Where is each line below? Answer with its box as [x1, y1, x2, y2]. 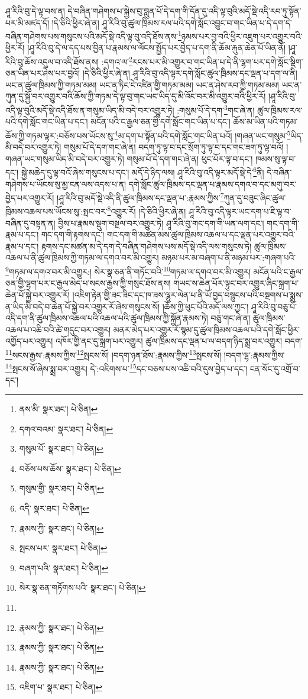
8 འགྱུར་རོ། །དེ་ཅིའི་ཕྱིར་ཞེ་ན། [107, 203, 186, 218]
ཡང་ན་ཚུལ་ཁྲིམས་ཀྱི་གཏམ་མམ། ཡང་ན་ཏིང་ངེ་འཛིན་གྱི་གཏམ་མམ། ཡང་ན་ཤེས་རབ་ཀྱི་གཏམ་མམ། [5, 78, 279, 90]
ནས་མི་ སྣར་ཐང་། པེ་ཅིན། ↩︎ [19, 402, 98, 415]
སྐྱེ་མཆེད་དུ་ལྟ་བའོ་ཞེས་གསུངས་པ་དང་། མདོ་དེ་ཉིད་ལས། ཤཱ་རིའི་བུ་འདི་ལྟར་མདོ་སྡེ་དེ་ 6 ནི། [21, 164, 264, 178]
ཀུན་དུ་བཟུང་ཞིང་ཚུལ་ [223, 191, 286, 203]
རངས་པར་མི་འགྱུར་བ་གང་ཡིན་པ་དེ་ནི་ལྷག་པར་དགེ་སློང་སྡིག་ [132, 55, 303, 67]
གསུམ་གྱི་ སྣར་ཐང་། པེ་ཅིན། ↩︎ [19, 482, 104, 494]
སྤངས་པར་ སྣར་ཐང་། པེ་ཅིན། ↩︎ [19, 542, 108, 554]
